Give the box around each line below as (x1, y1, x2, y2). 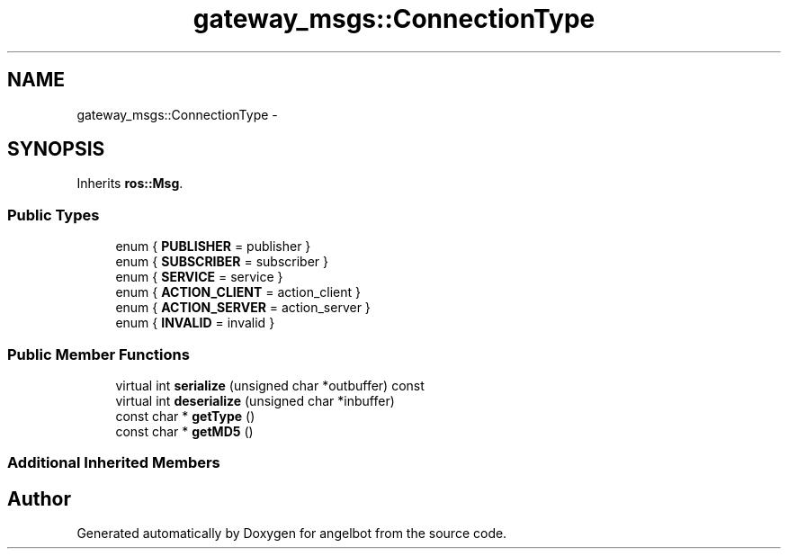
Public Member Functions (7, 345, 190, 363)
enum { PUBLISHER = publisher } (115, 238, 311, 255)
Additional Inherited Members (7, 453, 220, 472)
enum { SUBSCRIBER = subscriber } (115, 254, 328, 270)
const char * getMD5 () (115, 423, 254, 439)
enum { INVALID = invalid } (115, 315, 275, 331)
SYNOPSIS (7, 138, 105, 161)
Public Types (7, 205, 100, 224)
